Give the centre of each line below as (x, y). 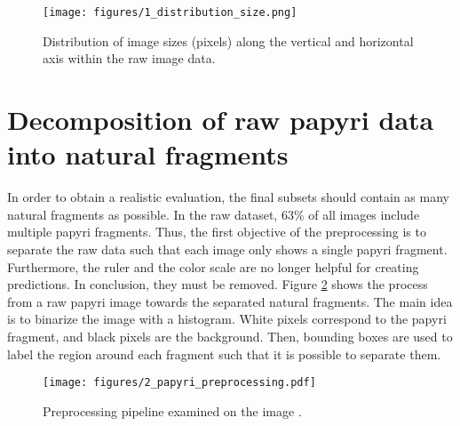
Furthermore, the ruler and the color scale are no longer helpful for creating (213, 266)
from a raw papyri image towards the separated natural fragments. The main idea (230, 301)
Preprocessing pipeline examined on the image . (172, 410)
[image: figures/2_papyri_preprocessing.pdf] (179, 383)
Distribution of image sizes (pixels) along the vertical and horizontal (228, 40)
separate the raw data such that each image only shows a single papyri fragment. (227, 249)
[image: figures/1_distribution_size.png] (170, 12)
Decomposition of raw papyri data (221, 120)
